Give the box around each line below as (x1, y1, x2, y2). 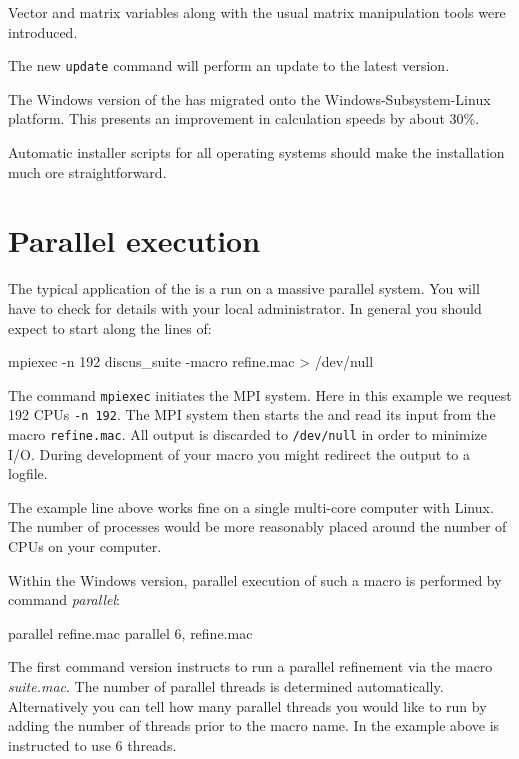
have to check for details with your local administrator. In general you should (8, 297, 482, 318)
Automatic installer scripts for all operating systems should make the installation (8, 142, 505, 163)
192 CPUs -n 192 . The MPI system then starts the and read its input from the (8, 404, 496, 425)
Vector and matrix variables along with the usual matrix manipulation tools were (8, 2, 506, 22)
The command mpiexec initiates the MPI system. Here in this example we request (8, 384, 512, 405)
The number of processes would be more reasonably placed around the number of (8, 516, 507, 537)
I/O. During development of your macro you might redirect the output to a (8, 443, 471, 464)
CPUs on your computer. (8, 536, 162, 557)
